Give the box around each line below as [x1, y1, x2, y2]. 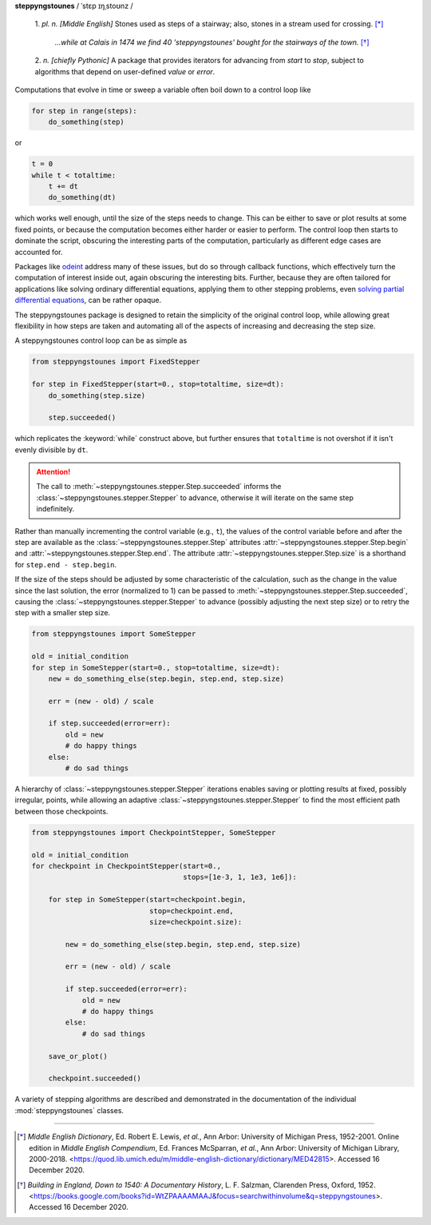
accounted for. [14, 247, 63, 257]
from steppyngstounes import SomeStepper [31, 630, 196, 638]
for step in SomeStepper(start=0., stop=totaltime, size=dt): [31, 663, 280, 672]
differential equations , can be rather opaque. [14, 296, 162, 305]
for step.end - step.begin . [14, 559, 117, 569]
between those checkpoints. [14, 806, 109, 816]
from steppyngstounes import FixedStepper [31, 357, 200, 367]
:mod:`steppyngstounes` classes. [14, 1105, 124, 1115]
